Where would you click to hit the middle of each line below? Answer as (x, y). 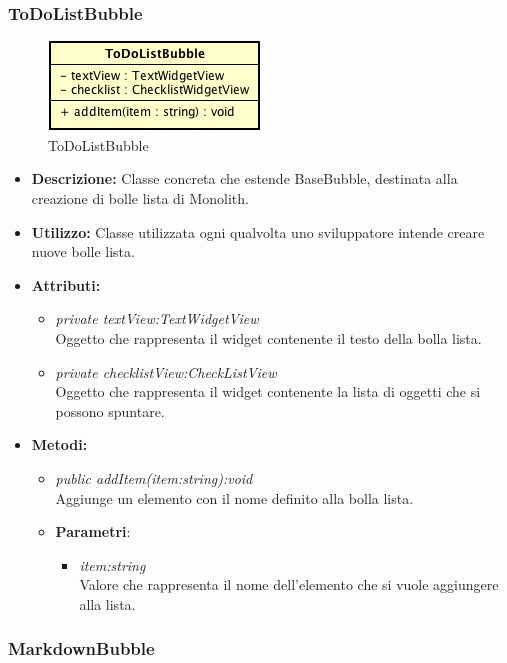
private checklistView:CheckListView (166, 371)
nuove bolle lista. (83, 251)
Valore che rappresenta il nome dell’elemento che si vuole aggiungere (289, 584)
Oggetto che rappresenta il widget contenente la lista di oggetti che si (268, 391)
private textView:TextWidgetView (157, 318)
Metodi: (59, 444)
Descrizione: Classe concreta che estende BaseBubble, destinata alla (244, 178)
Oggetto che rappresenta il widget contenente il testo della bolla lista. (268, 337)
